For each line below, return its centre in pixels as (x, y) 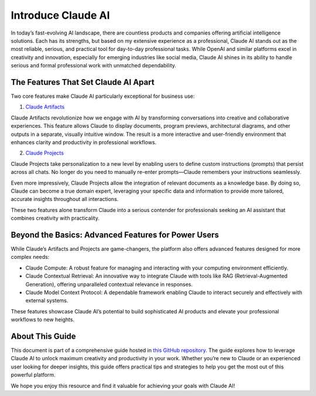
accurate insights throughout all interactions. (65, 199)
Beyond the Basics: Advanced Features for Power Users (115, 235)
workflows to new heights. (43, 320)
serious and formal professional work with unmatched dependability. (94, 66)
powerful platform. (33, 375)
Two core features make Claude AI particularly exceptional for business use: (103, 96)
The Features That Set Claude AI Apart (83, 82)
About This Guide (43, 336)
